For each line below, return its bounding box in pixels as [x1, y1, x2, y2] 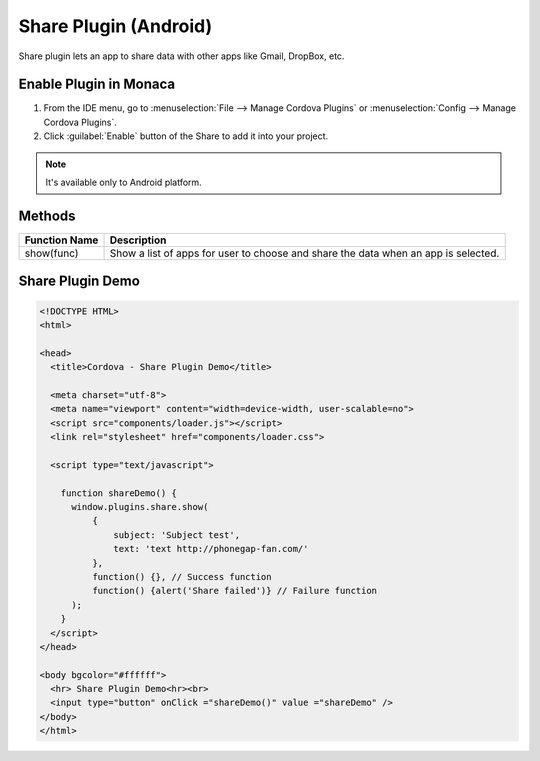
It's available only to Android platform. [45, 176, 202, 189]
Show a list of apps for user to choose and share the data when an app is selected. [109, 246, 500, 260]
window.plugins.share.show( [71, 501, 209, 512]
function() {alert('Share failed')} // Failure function [91, 585, 378, 597]
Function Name [24, 233, 99, 247]
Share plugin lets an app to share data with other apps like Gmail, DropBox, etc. [18, 50, 345, 62]
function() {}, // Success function [91, 571, 272, 582]
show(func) [24, 246, 79, 260]
